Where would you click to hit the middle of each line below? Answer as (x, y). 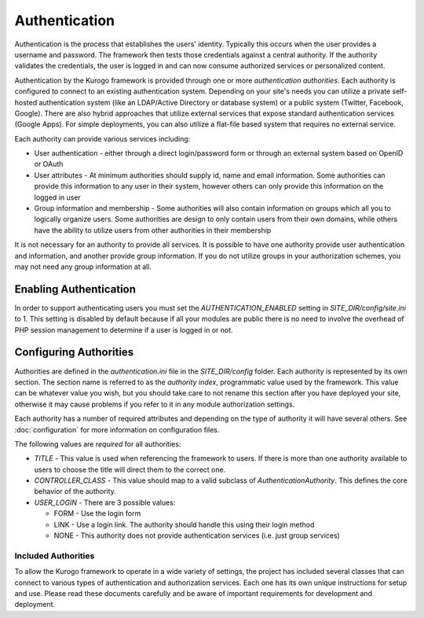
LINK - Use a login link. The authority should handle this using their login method (184, 524)
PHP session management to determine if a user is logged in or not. (124, 329)
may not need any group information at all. (83, 267)
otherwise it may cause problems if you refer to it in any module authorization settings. (155, 404)
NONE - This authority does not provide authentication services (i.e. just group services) (197, 535)
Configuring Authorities (74, 353)
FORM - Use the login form (97, 513)
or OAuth (49, 164)
